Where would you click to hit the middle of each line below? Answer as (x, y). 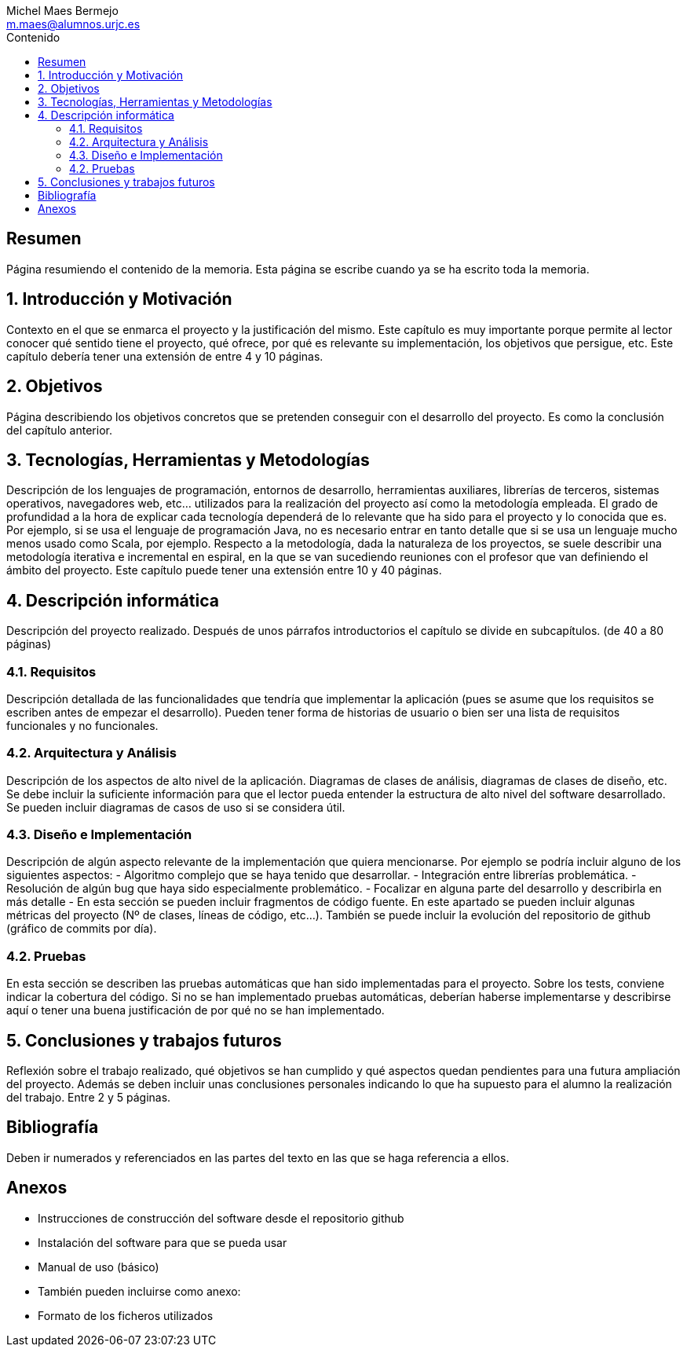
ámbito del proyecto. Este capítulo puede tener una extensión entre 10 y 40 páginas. (224, 570)
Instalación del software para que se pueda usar (163, 1242)
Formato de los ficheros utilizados (126, 1315)
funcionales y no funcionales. (82, 725)
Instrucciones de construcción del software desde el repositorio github (221, 1218)
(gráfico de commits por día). (82, 929)
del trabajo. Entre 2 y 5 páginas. (89, 1098)
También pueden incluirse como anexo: (139, 1291)
